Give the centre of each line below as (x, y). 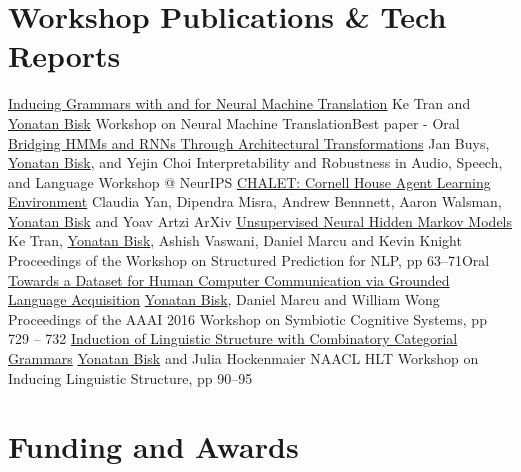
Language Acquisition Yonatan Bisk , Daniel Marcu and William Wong (224, 299)
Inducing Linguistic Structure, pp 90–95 (130, 377)
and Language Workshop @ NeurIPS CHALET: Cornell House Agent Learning (249, 181)
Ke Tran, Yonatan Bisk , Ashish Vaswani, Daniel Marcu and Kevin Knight (235, 240)
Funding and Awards (153, 446)
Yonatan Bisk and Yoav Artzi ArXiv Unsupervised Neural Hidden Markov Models (260, 220)
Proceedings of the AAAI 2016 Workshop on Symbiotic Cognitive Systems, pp (247, 318)
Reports (64, 55)
